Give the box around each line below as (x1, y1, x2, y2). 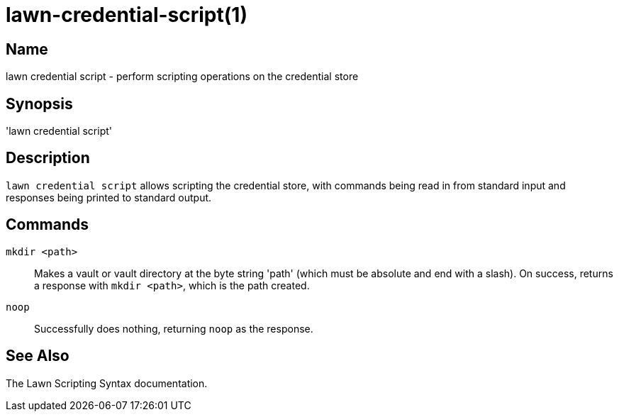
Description (6, 149, 90, 167)
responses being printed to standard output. (6, 191, 212, 204)
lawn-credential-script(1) (6, 3, 247, 27)
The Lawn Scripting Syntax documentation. (6, 377, 208, 389)
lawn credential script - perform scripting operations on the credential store (6, 70, 359, 83)
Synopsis (6, 94, 73, 113)
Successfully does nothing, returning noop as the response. (34, 322, 313, 335)
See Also (6, 347, 69, 365)
